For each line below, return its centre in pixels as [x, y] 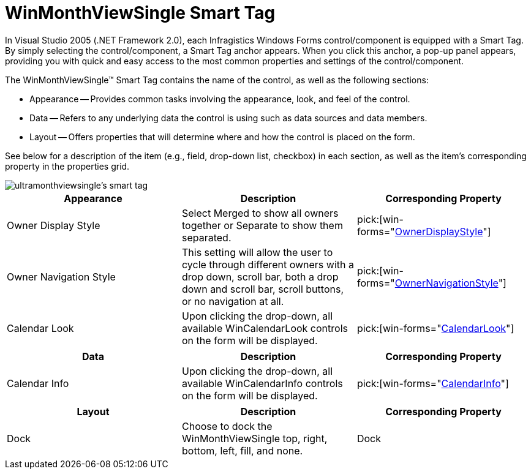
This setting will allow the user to [257, 252]
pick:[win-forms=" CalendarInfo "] [433, 383]
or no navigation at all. [233, 301]
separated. [206, 237]
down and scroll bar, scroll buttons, [262, 289]
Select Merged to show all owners [260, 213]
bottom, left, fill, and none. [242, 450]
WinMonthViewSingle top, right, [254, 438]
